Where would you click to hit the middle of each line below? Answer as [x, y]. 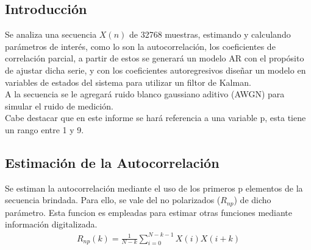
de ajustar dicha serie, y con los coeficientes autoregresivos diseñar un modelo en [155, 70]
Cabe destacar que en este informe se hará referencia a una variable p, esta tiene [155, 118]
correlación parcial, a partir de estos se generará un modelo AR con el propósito [155, 58]
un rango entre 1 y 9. [45, 129]
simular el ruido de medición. [59, 106]
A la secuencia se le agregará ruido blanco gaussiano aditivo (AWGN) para [145, 94]
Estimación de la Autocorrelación [112, 162]
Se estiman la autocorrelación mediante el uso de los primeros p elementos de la [154, 188]
